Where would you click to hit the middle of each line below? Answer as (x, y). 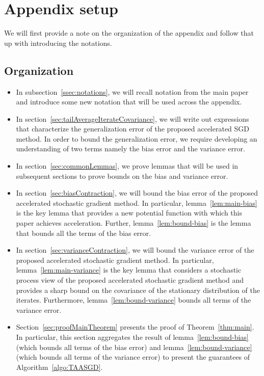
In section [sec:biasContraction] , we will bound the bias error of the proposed (137, 193)
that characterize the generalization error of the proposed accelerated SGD (133, 129)
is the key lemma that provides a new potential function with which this (129, 213)
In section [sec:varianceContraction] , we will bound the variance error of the (135, 250)
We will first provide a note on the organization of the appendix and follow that (129, 33)
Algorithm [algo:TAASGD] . (59, 367)
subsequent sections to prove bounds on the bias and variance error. (122, 176)
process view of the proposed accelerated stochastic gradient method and (130, 280)
